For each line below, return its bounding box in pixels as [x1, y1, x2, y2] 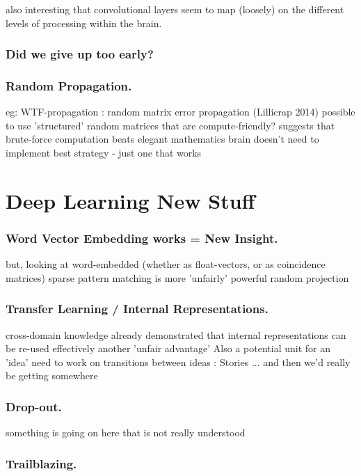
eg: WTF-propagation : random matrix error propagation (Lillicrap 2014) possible [6, 104, 355, 119]
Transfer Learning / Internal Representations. [6, 300, 268, 317]
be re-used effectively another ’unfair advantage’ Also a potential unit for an [6, 341, 330, 356]
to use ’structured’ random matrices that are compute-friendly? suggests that [6, 118, 335, 132]
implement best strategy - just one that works [6, 145, 202, 160]
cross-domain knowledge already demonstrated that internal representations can [6, 327, 346, 342]
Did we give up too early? [6, 45, 154, 63]
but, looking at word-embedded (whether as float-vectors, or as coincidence [6, 257, 326, 271]
